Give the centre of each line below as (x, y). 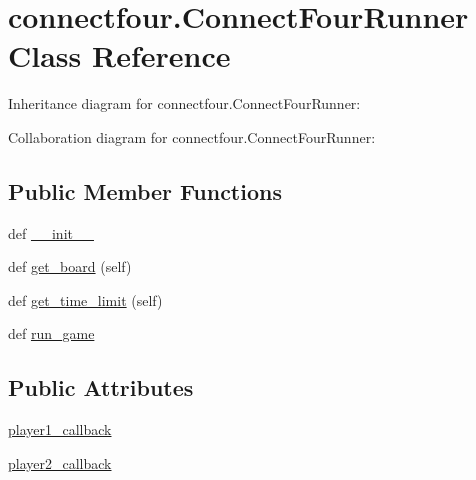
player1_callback (60, 429)
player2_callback (60, 462)
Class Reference (119, 55)
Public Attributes (101, 387)
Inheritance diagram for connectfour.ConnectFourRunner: (184, 103)
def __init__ (51, 232)
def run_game (51, 333)
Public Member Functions (145, 190)
